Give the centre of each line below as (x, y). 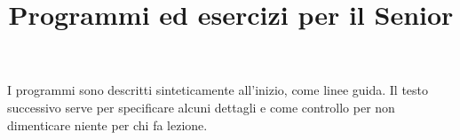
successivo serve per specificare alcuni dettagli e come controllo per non (201, 107)
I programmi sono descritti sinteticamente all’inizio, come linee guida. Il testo (218, 90)
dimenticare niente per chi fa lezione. (107, 124)
